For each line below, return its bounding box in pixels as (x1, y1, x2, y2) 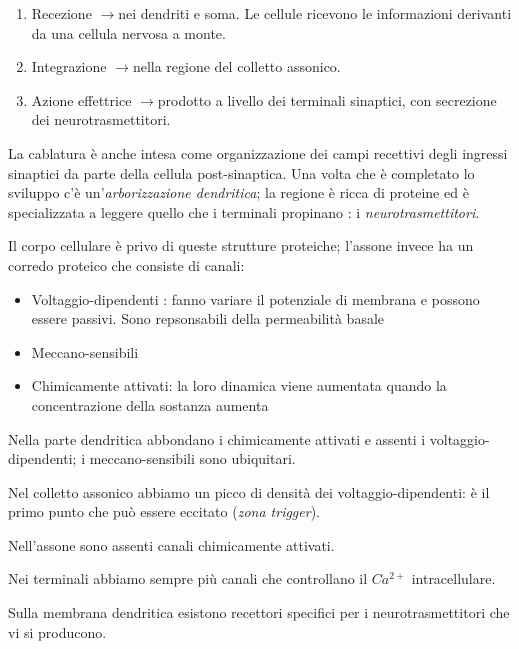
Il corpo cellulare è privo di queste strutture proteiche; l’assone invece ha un (8, 235, 474, 256)
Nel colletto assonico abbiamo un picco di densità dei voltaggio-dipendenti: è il (8, 481, 490, 502)
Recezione (31, 3, 92, 23)
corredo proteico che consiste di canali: (8, 254, 245, 275)
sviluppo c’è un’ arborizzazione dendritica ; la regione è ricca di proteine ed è (8, 182, 469, 203)
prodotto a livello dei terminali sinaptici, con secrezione (157, 89, 497, 110)
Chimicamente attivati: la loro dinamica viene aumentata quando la (31, 375, 447, 396)
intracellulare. (411, 568, 496, 589)
